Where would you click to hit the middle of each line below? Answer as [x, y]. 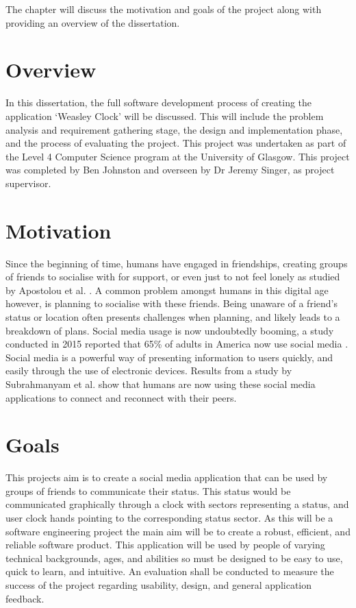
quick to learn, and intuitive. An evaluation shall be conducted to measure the [170, 571]
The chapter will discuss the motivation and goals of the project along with [164, 9]
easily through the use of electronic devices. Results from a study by [149, 370]
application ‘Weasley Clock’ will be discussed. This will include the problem [165, 115]
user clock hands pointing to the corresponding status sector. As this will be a [169, 518]
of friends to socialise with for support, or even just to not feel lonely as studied [173, 277]
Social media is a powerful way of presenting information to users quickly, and [169, 357]
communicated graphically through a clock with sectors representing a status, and [177, 504]
